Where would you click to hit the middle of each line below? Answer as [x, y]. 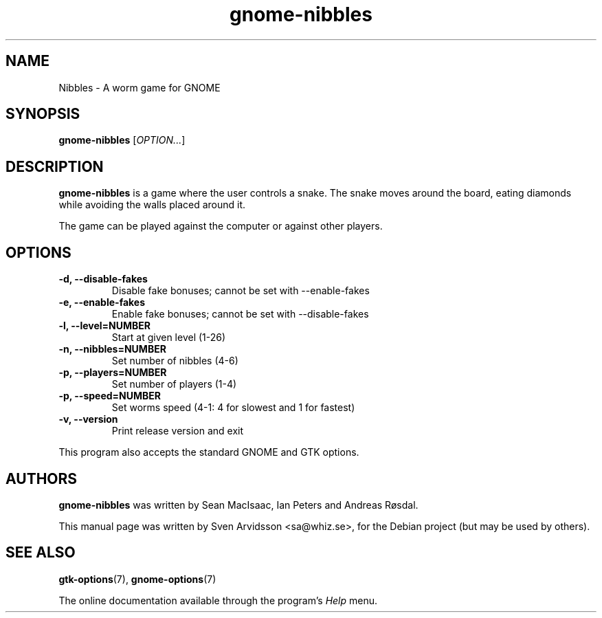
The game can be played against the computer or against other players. [221, 226]
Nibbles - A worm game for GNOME [140, 87]
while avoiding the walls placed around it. [152, 205]
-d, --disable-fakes [103, 279]
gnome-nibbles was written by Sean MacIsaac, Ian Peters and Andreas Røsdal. [238, 505]
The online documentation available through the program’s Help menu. [218, 600]
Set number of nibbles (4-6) [175, 361]
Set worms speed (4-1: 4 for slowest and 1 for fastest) [233, 408]
